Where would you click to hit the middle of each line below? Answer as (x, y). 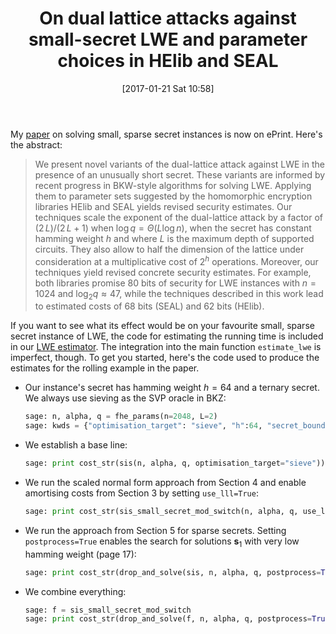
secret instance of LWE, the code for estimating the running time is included (167, 336)
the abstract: (36, 144)
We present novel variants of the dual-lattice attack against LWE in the (179, 164)
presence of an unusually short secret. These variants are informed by (180, 174)
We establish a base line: (76, 445)
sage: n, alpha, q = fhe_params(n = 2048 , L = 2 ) (121, 417)
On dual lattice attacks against (168, 18)
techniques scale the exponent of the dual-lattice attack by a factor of (179, 217)
